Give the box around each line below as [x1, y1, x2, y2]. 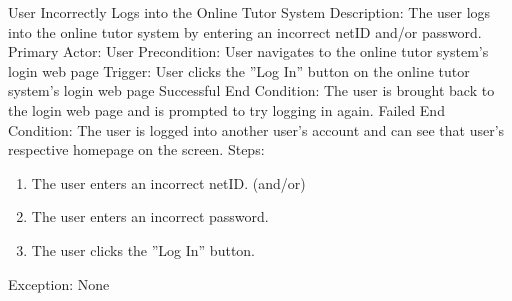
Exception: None [8, 273, 110, 294]
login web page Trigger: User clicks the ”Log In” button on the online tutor [8, 60, 470, 81]
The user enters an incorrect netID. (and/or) [31, 172, 306, 193]
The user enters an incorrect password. [31, 206, 269, 227]
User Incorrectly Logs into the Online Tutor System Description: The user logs [8, 2, 491, 22]
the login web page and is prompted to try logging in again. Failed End [8, 99, 445, 120]
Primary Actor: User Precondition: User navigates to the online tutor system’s [8, 41, 489, 62]
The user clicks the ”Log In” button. [31, 239, 255, 260]
